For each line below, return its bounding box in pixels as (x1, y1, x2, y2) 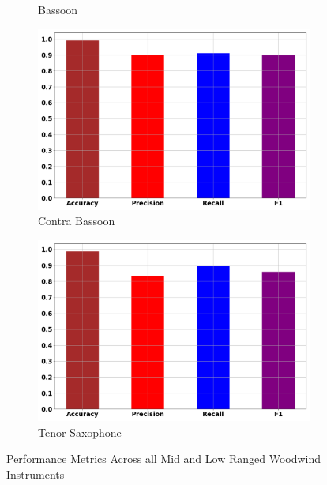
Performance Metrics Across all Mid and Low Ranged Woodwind (6, 450, 321, 467)
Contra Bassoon (38, 212, 115, 229)
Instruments (6, 465, 65, 482)
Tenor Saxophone (38, 423, 122, 440)
